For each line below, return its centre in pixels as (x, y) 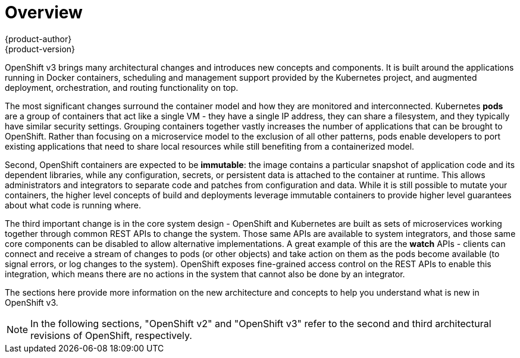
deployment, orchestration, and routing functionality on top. (122, 87)
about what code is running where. (73, 205)
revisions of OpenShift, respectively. (111, 335)
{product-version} (40, 49)
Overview (44, 12)
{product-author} (38, 39)
